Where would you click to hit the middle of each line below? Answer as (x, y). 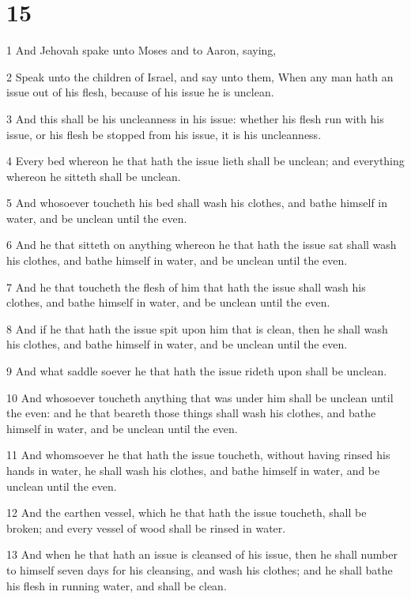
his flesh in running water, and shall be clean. (117, 585)
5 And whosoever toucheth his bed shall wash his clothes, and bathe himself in (197, 203)
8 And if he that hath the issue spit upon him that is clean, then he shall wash (197, 328)
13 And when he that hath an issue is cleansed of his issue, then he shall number (202, 554)
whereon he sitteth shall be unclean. (94, 176)
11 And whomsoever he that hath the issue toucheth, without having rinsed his (198, 455)
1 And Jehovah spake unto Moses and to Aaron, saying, (141, 50)
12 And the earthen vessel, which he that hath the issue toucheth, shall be (187, 512)
